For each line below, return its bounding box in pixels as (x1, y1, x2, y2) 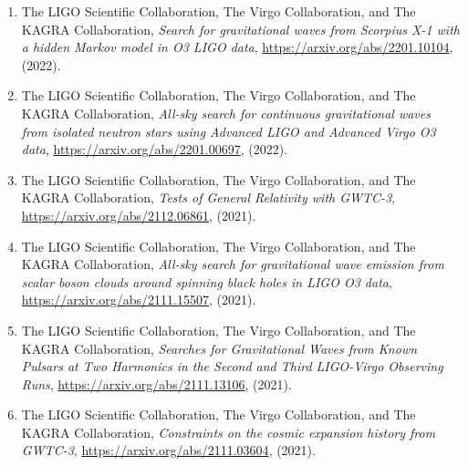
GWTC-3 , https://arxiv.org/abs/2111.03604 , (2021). (21, 440, 316, 460)
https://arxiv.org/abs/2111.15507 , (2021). (21, 290, 256, 309)
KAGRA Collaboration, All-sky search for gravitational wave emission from (21, 254, 444, 274)
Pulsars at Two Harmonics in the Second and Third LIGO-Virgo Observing (21, 357, 443, 376)
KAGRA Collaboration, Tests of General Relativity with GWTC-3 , (21, 188, 396, 207)
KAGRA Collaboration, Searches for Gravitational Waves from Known (21, 338, 418, 357)
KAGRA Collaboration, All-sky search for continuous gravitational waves (21, 103, 431, 122)
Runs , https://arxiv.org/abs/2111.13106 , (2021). (21, 374, 292, 393)
